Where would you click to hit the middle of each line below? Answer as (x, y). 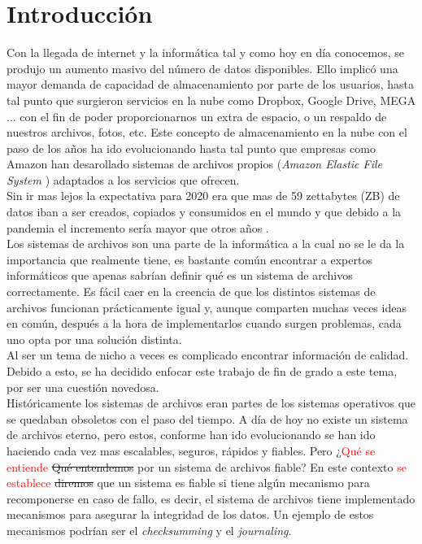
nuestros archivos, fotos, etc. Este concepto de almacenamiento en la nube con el (207, 132)
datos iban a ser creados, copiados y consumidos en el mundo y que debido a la (204, 212)
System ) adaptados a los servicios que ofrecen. (123, 179)
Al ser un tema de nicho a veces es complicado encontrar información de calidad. (208, 355)
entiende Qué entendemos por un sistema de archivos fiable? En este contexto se (207, 466)
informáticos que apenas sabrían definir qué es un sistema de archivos (180, 275)
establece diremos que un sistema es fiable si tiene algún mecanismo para (188, 483)
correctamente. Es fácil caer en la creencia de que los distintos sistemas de (191, 292)
